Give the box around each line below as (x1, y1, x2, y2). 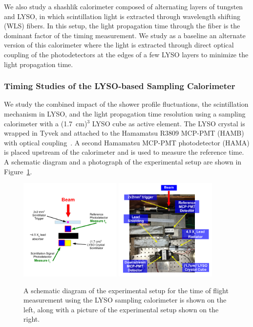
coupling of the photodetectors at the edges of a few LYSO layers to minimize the (4, 49, 249, 59)
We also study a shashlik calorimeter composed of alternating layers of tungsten (4, 1, 243, 11)
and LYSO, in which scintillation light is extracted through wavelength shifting (4, 11, 240, 21)
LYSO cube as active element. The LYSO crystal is (92, 118, 245, 128)
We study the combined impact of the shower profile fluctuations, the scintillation (4, 99, 249, 109)
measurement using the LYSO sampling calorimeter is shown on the (23, 295, 227, 305)
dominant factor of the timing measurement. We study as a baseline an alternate (4, 30, 246, 40)
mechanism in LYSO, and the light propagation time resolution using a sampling (4, 108, 246, 118)
